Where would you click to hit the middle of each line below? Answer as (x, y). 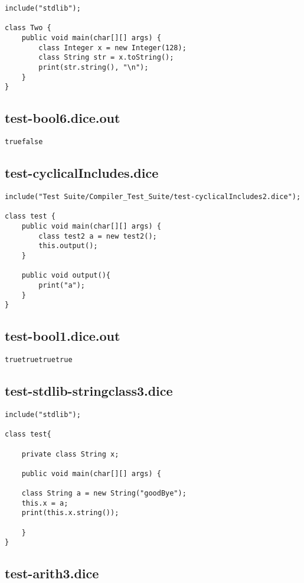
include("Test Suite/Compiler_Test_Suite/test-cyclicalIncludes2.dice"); (153, 196)
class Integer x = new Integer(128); (112, 48)
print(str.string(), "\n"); (94, 67)
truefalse (24, 142)
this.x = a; (45, 503)
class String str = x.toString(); (106, 58)
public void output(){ (66, 276)
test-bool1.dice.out (63, 336)
